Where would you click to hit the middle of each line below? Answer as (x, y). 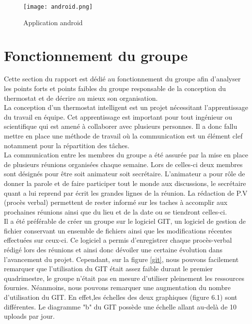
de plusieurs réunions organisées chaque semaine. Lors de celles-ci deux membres (123, 164)
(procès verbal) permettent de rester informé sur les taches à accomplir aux (116, 202)
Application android (53, 22)
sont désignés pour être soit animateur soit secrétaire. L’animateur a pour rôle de (125, 174)
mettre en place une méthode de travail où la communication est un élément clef (123, 135)
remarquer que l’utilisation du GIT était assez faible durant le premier (109, 269)
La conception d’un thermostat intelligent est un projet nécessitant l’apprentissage (126, 107)
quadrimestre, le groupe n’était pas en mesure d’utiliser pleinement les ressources (124, 278)
